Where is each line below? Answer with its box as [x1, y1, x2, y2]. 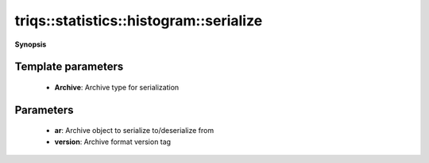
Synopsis [14, 40, 47, 49]
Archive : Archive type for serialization [54, 82, 180, 92]
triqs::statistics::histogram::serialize [14, 12, 263, 29]
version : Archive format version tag [54, 137, 171, 146]
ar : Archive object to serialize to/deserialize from [54, 126, 214, 135]
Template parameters [14, 60, 124, 74]
